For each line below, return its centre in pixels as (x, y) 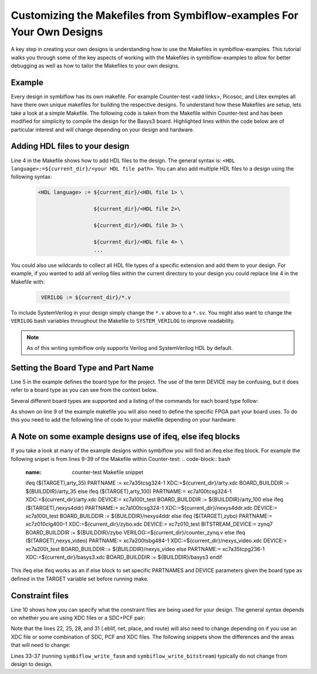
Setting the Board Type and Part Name (82, 368)
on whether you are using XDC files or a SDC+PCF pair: (78, 618)
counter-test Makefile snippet (108, 472)
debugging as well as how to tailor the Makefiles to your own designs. (95, 66)
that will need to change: (41, 645)
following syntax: (31, 177)
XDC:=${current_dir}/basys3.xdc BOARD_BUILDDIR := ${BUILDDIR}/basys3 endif (124, 557)
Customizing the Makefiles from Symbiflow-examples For (155, 15)
